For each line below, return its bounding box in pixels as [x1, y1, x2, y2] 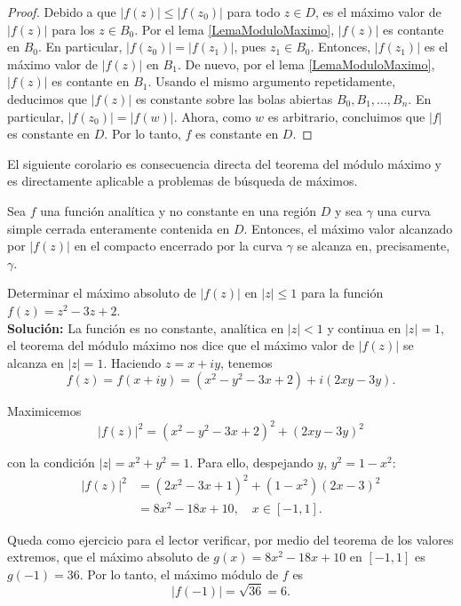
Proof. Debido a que [7, 3, 116, 20]
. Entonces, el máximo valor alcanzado [243, 219, 453, 237]
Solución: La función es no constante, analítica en [7, 318, 284, 337]
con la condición [7, 453, 95, 472]
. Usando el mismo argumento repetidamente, [147, 72, 396, 91]
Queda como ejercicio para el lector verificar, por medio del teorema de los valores [7, 530, 454, 548]
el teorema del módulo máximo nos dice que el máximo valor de [7, 336, 354, 355]
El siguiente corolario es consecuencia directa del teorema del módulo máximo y [7, 154, 441, 172]
